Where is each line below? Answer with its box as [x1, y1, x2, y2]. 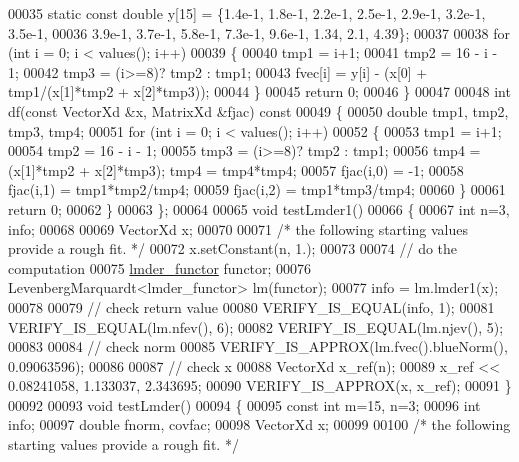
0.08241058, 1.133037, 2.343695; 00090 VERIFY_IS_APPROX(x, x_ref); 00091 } [8, 375, 512, 396]
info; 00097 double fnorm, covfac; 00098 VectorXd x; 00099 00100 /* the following [8, 414, 511, 435]
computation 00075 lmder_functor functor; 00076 [8, 257, 312, 278]
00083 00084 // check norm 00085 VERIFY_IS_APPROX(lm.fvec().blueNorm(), [8, 336, 508, 357]
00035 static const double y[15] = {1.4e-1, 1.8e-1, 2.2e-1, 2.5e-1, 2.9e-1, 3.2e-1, [8, 3, 486, 23]
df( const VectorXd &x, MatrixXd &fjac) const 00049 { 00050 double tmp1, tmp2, [8, 100, 509, 121]
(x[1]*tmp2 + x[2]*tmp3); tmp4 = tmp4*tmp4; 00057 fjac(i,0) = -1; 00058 [8, 159, 464, 180]
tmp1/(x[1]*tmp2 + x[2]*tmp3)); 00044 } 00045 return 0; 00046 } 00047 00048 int [8, 81, 511, 102]
